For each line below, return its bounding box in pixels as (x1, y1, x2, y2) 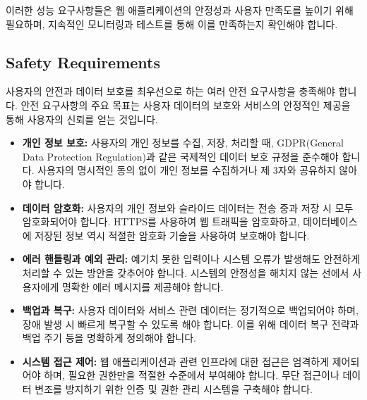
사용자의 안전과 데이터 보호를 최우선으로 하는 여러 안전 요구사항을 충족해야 (6, 84, 335, 99)
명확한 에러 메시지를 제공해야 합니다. (61, 279, 224, 294)
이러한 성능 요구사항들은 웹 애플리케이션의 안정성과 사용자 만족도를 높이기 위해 (6, 3, 354, 17)
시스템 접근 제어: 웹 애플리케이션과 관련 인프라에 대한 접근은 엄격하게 (22, 354, 330, 368)
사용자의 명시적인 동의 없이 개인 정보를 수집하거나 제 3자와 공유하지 (37, 163, 336, 177)
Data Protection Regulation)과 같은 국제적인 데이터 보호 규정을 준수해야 (22, 149, 339, 163)
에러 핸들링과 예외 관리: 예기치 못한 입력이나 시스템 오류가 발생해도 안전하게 (22, 251, 361, 266)
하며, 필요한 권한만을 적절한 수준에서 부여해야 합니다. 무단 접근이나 (44, 368, 339, 382)
